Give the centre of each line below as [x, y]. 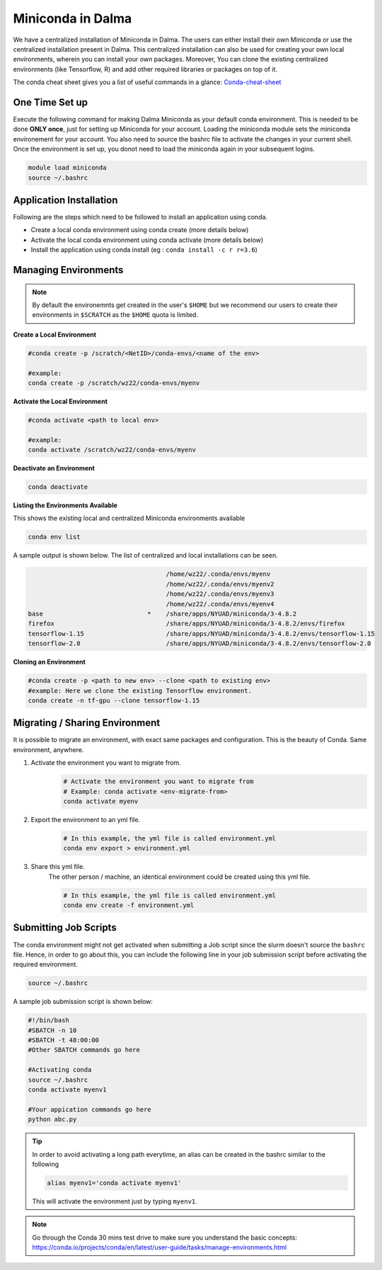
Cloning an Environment [50, 662]
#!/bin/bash [49, 1020]
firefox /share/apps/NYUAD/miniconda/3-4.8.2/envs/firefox [187, 624]
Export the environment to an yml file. [86, 819]
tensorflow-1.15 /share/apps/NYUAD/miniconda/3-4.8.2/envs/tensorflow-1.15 [201, 634]
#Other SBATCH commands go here [84, 1050]
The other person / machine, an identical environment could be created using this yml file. [179, 877]
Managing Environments [68, 270]
